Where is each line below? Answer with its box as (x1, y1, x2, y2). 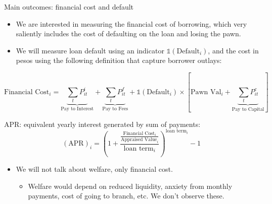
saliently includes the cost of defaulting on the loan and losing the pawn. (16, 28, 241, 39)
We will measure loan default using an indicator (16, 45, 164, 55)
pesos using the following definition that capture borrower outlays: (16, 55, 222, 65)
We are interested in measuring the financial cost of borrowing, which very (16, 18, 247, 29)
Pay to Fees (102, 106, 128, 111)
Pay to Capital (232, 106, 264, 112)
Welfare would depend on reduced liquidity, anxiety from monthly (28, 180, 233, 191)
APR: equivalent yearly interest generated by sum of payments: (4, 118, 201, 129)
